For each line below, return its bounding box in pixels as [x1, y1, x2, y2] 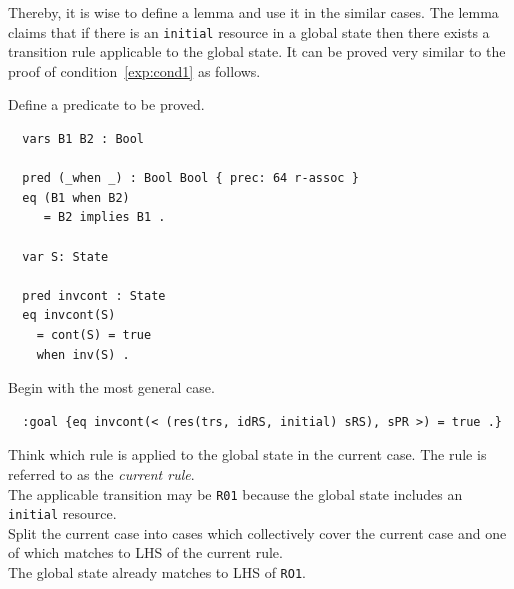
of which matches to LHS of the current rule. [8, 542, 283, 563]
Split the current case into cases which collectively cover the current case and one [8, 522, 507, 543]
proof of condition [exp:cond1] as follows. [8, 60, 261, 81]
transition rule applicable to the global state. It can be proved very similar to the [8, 41, 506, 62]
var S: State [22, 249, 109, 264]
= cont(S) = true [36, 327, 152, 342]
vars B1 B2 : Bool [22, 132, 145, 147]
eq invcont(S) [22, 308, 116, 323]
